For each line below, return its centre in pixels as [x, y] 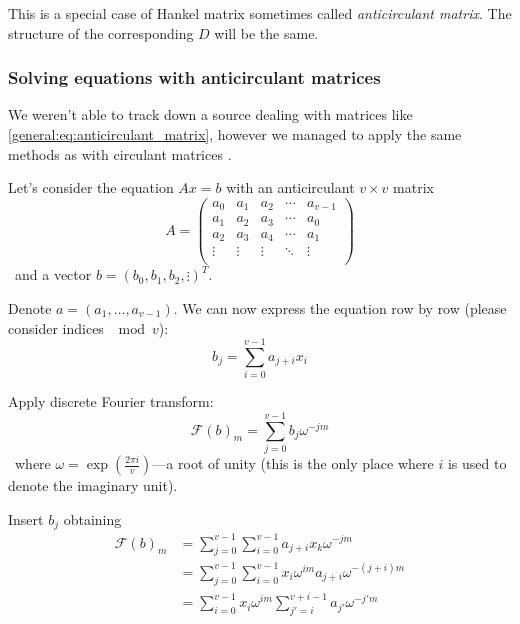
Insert [26, 518]
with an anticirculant [290, 187]
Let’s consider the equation [91, 187]
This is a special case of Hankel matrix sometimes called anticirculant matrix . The [260, 13]
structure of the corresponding [101, 32]
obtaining [92, 518]
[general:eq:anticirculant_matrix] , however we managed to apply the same [235, 134]
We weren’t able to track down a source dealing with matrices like [210, 114]
